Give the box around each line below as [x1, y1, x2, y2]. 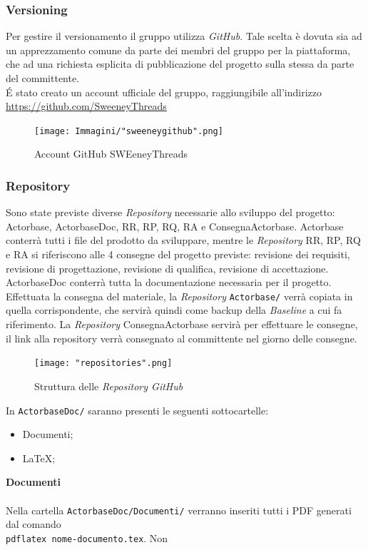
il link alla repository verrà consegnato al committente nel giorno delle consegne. [6, 330, 357, 345]
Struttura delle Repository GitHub [34, 378, 183, 393]
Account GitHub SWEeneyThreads [34, 146, 188, 161]
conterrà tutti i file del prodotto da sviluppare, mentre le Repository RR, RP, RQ [6, 233, 361, 248]
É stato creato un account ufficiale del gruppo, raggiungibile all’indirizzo [6, 84, 322, 99]
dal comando [6, 516, 61, 531]
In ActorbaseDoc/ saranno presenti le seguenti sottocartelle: [6, 402, 269, 417]
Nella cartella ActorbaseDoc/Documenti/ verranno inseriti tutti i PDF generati [6, 502, 352, 517]
